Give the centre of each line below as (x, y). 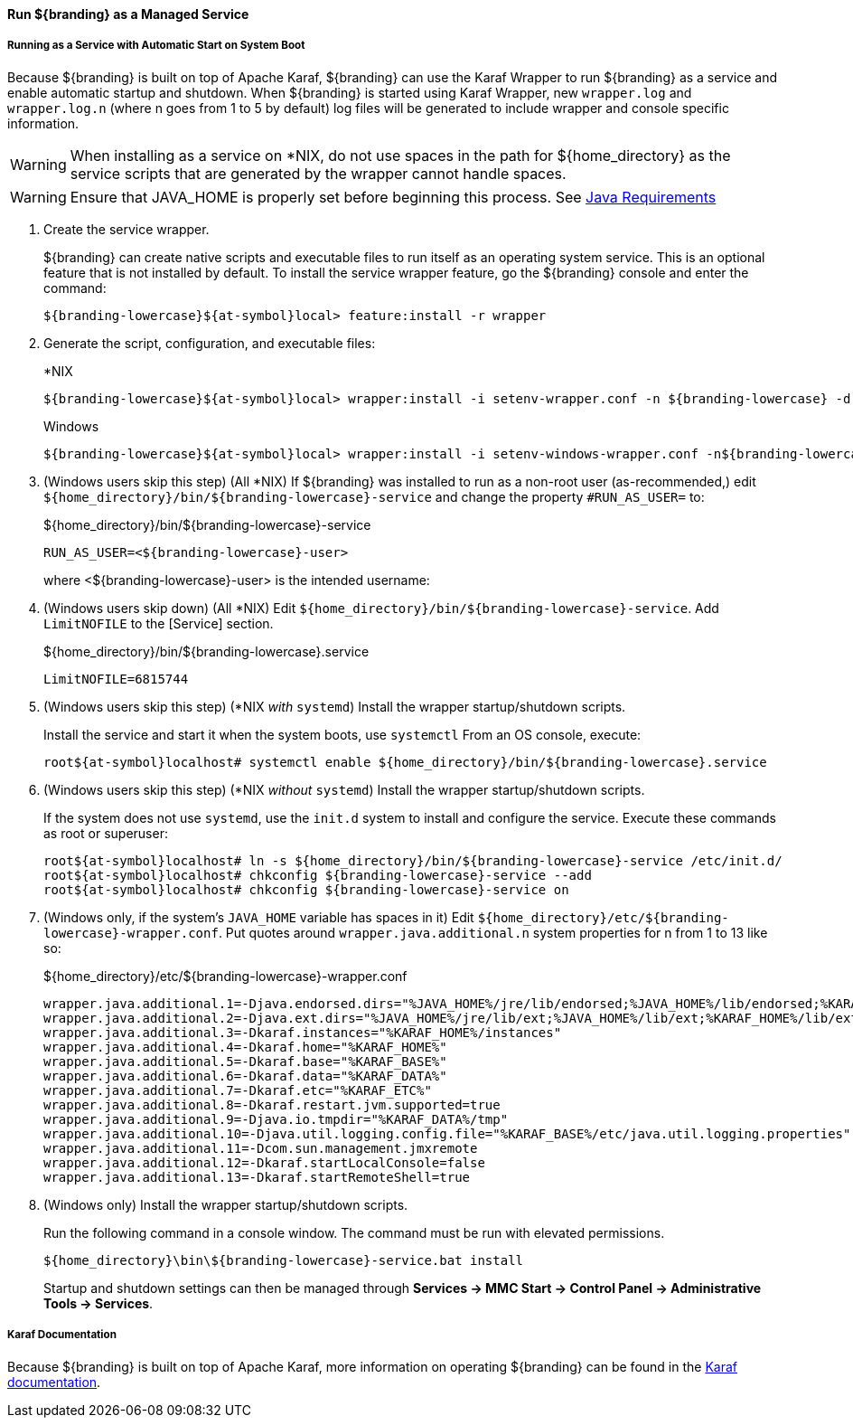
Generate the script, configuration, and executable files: (210, 343)
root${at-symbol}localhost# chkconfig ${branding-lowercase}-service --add (318, 875)
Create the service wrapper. (127, 229)
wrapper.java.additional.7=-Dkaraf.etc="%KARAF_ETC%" (238, 1090)
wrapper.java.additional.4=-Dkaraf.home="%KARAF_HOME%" (245, 1047)
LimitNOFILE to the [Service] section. (159, 623)
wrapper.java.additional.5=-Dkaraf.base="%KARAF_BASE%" (245, 1061)
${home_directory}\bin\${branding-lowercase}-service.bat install (284, 1260)
